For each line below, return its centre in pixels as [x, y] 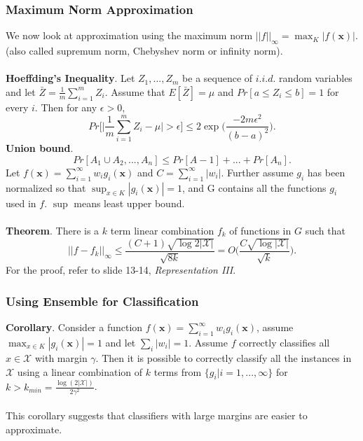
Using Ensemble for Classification [102, 301]
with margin [61, 358]
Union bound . [40, 148]
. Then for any [66, 107]
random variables [316, 78]
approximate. [34, 429]
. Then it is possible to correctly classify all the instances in [224, 358]
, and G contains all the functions [254, 187]
